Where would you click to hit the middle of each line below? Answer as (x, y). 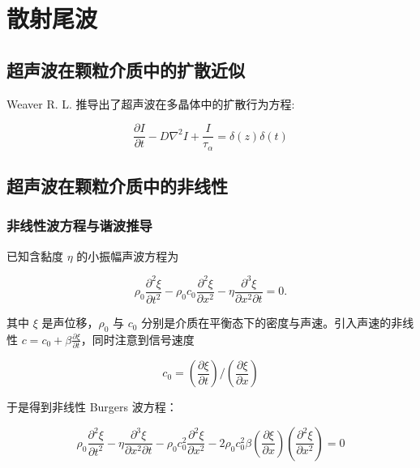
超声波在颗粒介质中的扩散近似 (126, 69)
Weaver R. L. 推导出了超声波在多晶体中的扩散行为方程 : (151, 103)
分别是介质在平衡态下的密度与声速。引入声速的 (266, 323)
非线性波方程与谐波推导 (79, 225)
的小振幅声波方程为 (128, 255)
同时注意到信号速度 (143, 339)
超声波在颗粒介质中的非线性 (117, 186)
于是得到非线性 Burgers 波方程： (92, 407)
